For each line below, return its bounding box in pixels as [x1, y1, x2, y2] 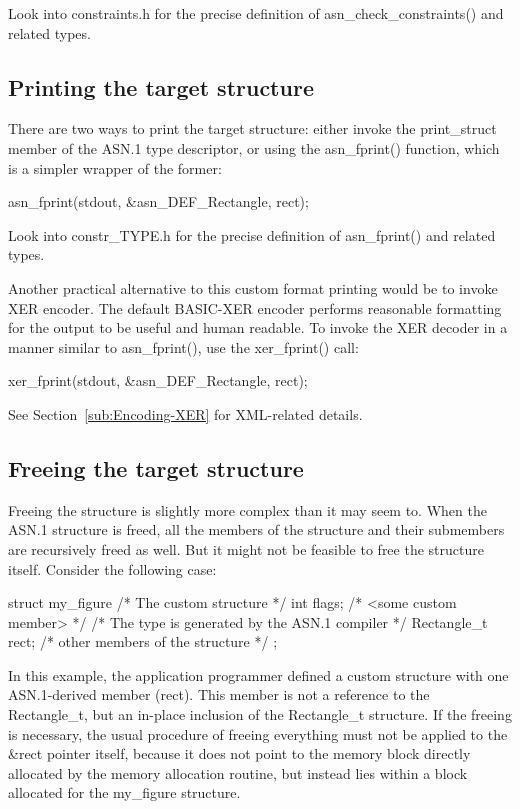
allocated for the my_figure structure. [8, 782, 241, 803]
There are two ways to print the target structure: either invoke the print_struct [8, 118, 497, 139]
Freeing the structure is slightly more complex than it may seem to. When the [8, 499, 487, 520]
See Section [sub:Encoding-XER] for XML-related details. [8, 403, 363, 424]
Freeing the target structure [8, 452, 304, 483]
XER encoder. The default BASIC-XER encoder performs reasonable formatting [8, 297, 502, 318]
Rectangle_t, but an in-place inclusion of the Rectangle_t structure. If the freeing [8, 704, 512, 725]
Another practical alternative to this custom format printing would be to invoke [8, 277, 498, 298]
